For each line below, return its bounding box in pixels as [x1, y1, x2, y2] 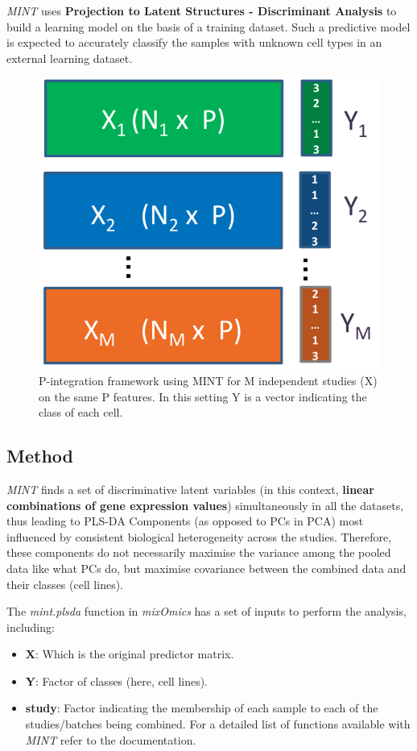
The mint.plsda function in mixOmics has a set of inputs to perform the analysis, [6, 603, 407, 620]
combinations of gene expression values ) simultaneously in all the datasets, [6, 496, 404, 513]
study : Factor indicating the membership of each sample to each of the [25, 699, 378, 716]
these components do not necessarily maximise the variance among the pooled [6, 544, 391, 561]
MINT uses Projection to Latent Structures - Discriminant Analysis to [6, 2, 397, 19]
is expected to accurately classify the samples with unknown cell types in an [6, 34, 382, 51]
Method [6, 443, 73, 468]
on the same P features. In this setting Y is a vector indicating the [39, 388, 367, 405]
